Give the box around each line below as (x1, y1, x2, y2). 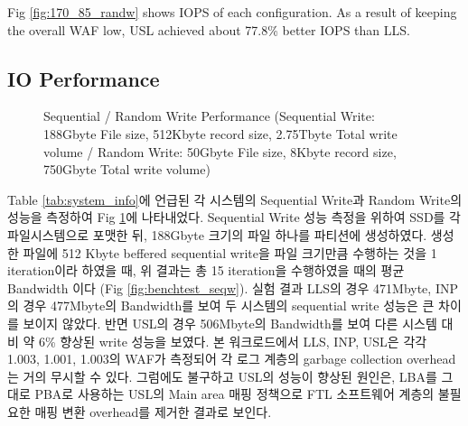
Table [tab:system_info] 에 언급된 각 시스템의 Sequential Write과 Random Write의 (7, 190, 463, 208)
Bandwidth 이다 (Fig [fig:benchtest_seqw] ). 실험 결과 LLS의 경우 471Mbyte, (7, 278, 432, 297)
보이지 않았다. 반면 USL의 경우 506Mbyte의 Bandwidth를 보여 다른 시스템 (23, 313, 437, 332)
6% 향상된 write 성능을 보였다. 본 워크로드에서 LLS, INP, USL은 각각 (39, 331, 427, 350)
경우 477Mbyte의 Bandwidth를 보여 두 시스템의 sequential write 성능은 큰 (23, 296, 435, 315)
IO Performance (7, 64, 160, 92)
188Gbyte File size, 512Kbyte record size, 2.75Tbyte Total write (43, 124, 398, 143)
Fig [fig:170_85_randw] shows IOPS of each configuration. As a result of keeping (7, 3, 457, 21)
